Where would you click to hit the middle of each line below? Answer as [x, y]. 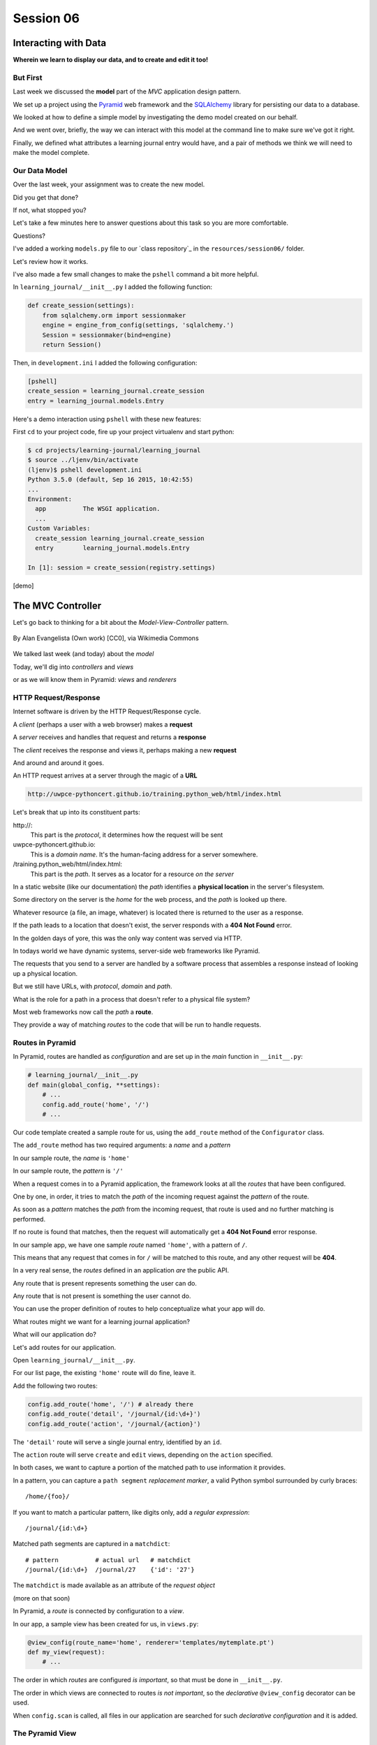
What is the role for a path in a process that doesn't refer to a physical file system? [132, 999]
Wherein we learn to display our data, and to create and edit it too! [111, 60]
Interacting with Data [60, 43]
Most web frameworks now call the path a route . [83, 1011]
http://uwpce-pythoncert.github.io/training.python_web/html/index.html [155, 794]
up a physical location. [45, 973]
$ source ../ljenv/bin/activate [83, 460]
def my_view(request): [66, 1652]
